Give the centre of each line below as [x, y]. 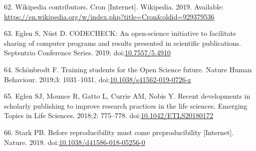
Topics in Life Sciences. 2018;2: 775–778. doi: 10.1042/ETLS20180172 [109, 115]
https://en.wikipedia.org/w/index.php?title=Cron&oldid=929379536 [109, 16]
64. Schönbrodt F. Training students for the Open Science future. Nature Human [128, 69]
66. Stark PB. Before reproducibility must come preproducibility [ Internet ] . [119, 132]
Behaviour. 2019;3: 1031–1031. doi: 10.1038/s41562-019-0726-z [98, 79]
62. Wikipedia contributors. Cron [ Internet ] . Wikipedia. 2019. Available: [114, 6]
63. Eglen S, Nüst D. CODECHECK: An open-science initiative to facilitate [120, 33]
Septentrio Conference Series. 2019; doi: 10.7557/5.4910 [87, 53]
